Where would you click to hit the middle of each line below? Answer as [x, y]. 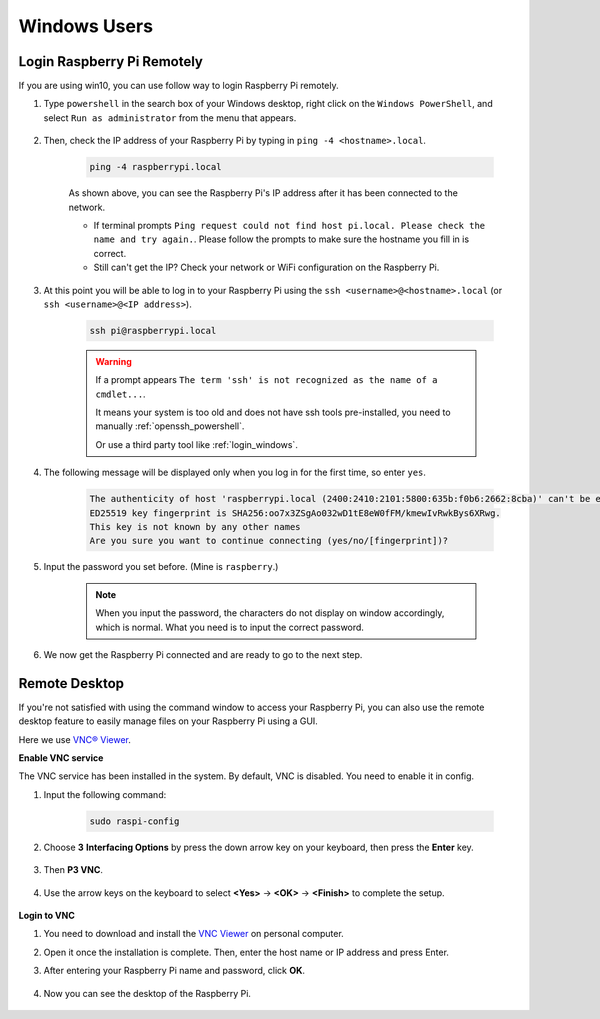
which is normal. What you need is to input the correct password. [230, 627]
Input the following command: [105, 794]
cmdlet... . [120, 394]
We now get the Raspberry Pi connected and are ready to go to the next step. [203, 654]
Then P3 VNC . [73, 870]
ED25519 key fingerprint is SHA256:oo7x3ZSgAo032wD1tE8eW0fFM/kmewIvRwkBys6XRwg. [295, 513]
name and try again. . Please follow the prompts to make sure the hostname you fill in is [281, 239]
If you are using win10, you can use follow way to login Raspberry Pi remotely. [178, 86]
